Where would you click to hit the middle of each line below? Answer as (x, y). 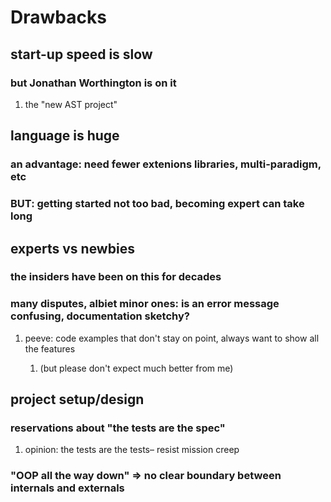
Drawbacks (58, 17)
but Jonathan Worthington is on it (93, 83)
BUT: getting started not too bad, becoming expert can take (157, 204)
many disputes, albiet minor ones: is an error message (145, 304)
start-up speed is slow (81, 54)
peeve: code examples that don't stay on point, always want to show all (172, 338)
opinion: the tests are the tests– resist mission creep (132, 450)
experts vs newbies (72, 248)
